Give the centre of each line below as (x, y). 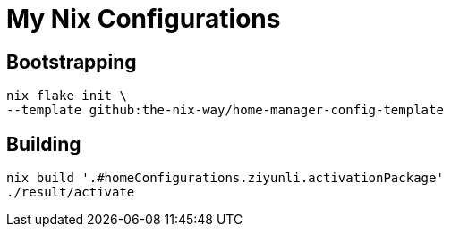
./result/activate (71, 192)
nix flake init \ (67, 96)
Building (44, 144)
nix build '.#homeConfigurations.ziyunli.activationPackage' (225, 178)
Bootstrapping (72, 62)
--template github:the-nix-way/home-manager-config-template (225, 110)
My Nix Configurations (144, 19)
